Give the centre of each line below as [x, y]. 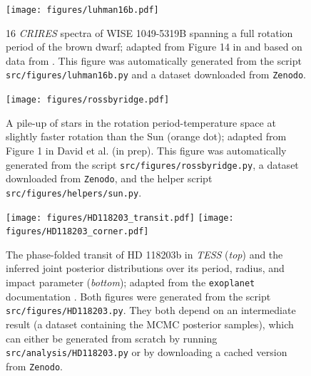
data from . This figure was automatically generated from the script [154, 60]
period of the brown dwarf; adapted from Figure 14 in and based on [154, 47]
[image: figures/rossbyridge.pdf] [88, 100]
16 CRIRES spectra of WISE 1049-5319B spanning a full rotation [149, 32]
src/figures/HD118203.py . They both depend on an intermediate [151, 310]
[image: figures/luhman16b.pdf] [82, 10]
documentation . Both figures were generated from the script [138, 296]
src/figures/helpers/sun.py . [74, 192]
